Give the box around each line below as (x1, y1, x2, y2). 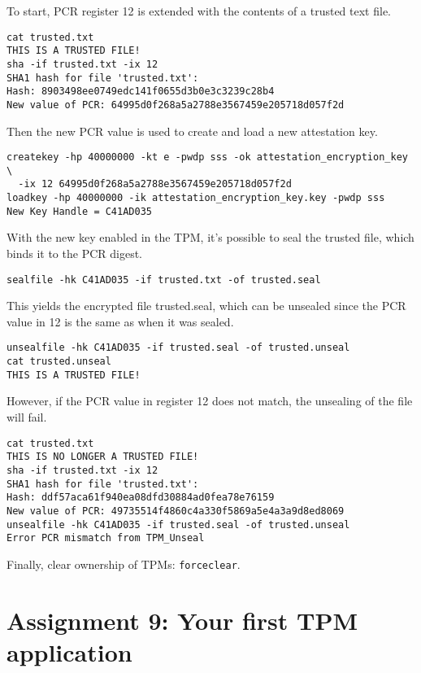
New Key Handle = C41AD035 (7, 205, 152, 217)
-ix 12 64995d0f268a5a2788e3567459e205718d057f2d (18, 178, 292, 190)
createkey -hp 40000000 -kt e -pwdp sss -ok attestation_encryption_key (7, 151, 408, 164)
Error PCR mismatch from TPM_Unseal (7, 532, 205, 544)
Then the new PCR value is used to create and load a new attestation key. (7, 122, 378, 139)
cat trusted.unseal (7, 356, 111, 368)
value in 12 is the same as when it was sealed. (7, 312, 234, 330)
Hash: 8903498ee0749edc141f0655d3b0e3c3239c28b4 (7, 85, 275, 98)
